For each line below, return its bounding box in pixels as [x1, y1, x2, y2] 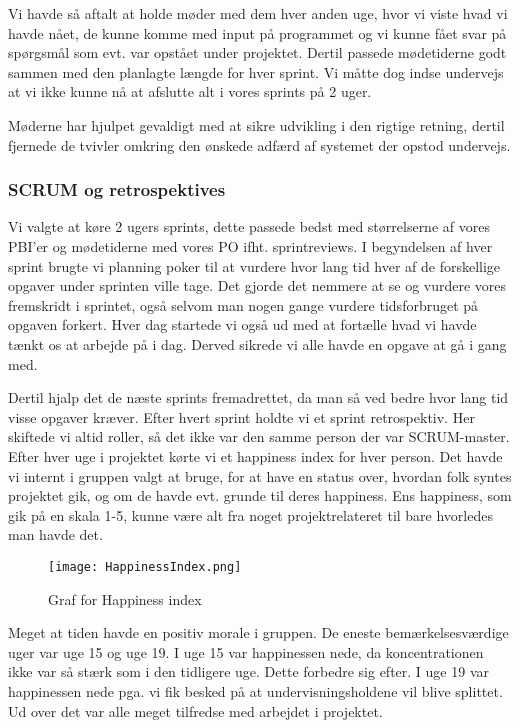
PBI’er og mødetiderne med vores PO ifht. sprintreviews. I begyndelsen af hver [8, 235, 493, 256]
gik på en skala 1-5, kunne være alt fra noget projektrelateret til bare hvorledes [8, 504, 493, 525]
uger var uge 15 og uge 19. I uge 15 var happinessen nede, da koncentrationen [8, 641, 484, 662]
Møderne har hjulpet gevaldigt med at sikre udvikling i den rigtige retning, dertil [8, 114, 505, 135]
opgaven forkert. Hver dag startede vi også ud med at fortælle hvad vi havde [8, 314, 477, 335]
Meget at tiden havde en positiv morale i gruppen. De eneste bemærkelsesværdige [8, 622, 509, 643]
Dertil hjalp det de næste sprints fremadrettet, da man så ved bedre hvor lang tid [8, 387, 509, 408]
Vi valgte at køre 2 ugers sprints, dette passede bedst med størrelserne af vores [8, 216, 490, 237]
